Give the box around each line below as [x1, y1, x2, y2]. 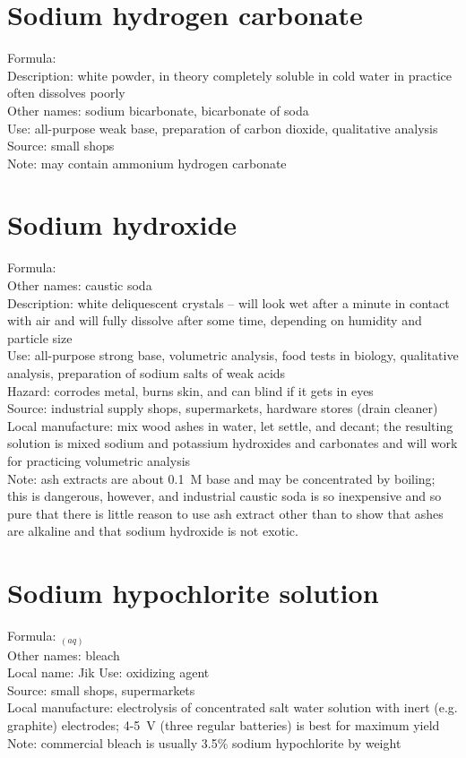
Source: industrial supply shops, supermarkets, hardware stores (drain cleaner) [7, 399, 438, 418]
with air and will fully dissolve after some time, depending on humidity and [7, 311, 422, 330]
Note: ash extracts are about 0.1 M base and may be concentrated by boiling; [7, 469, 436, 487]
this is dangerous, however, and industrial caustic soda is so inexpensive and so [7, 487, 442, 505]
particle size [7, 328, 73, 347]
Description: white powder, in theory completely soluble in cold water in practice [7, 65, 452, 84]
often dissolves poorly [7, 83, 125, 102]
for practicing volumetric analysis [7, 451, 191, 469]
